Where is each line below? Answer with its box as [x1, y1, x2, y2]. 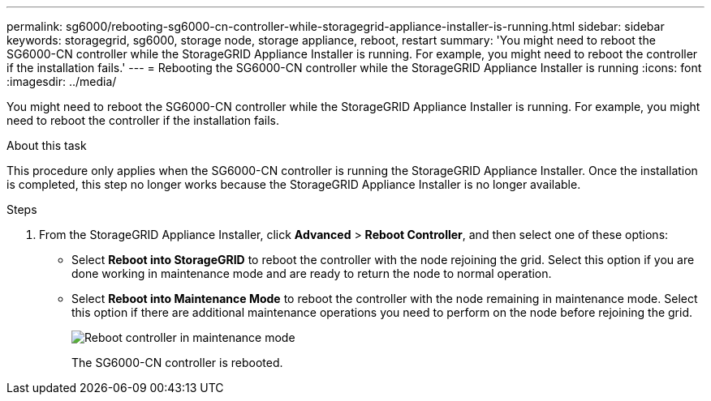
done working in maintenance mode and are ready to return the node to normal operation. [71, 267, 552, 280]
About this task [6, 139, 87, 152]
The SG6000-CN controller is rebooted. [71, 356, 283, 369]
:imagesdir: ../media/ [6, 75, 117, 88]
